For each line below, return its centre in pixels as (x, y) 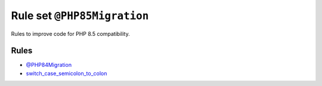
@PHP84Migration (49, 65)
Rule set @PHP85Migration (80, 16)
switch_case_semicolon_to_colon (66, 73)
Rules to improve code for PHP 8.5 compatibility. (71, 33)
